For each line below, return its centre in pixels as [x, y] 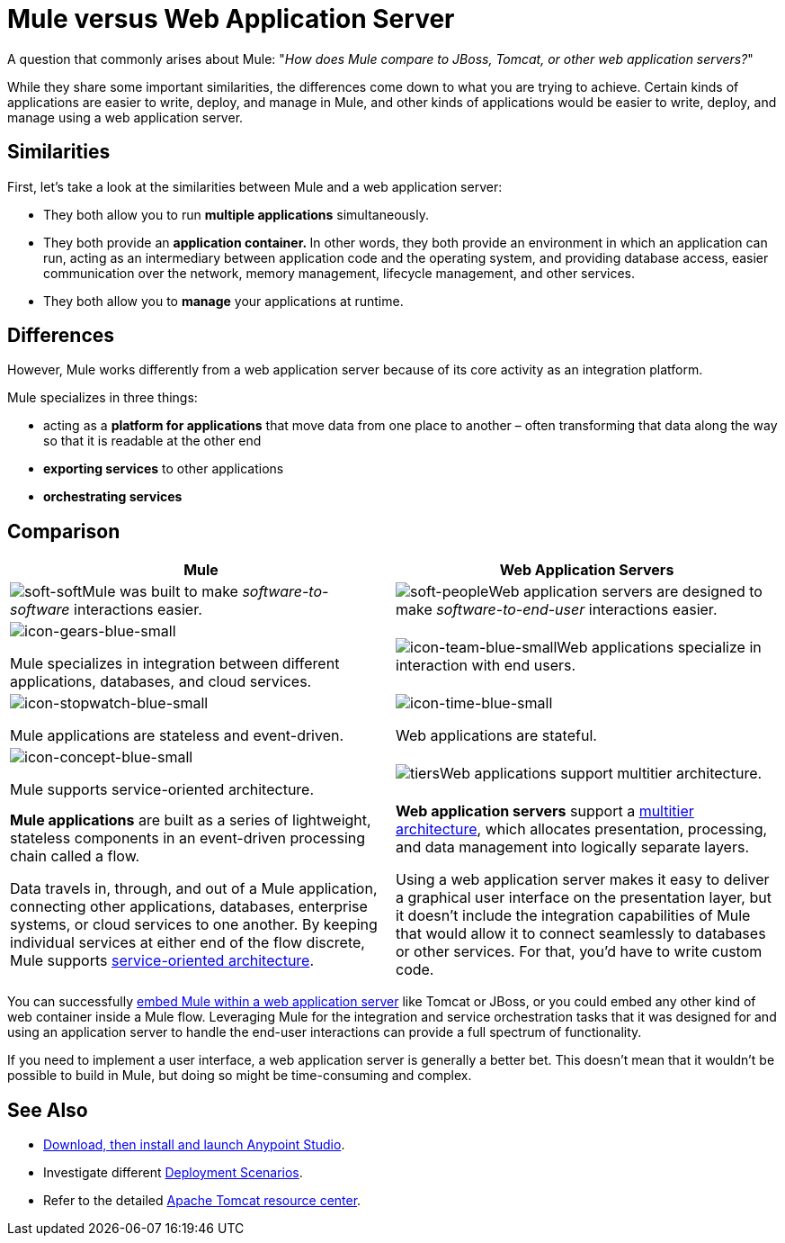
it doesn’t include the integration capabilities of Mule [573, 916]
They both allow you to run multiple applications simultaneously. [236, 214]
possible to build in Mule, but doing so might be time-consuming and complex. [240, 1076]
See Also [48, 1110]
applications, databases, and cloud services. [161, 682]
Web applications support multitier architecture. [601, 774]
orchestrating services [113, 497]
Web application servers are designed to [625, 592]
